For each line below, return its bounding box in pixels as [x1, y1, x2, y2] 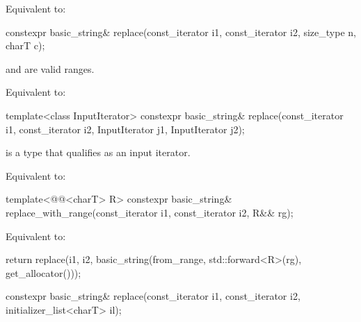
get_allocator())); [6, 265, 81, 280]
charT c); [6, 38, 45, 53]
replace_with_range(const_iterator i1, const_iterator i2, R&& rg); [6, 205, 294, 219]
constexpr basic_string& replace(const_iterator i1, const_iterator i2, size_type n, [6, 24, 356, 39]
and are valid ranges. [6, 61, 95, 76]
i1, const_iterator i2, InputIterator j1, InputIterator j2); [6, 121, 245, 136]
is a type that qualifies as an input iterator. [6, 145, 191, 160]
